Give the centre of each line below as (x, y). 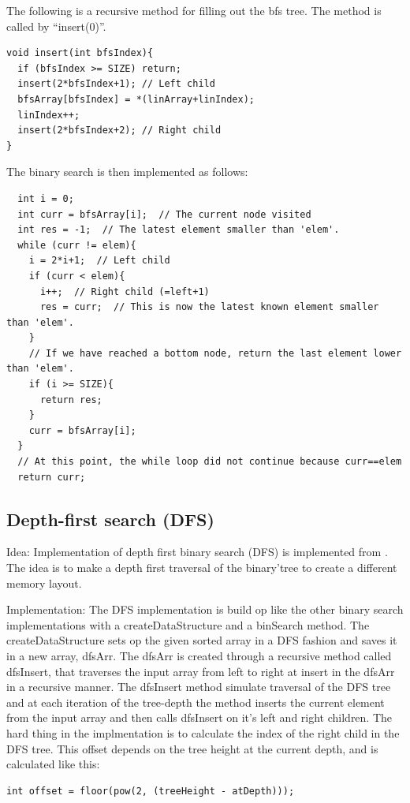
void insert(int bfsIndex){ (80, 53)
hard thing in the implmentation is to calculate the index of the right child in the (203, 732)
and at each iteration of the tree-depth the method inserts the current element (196, 702)
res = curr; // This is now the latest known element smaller (209, 307)
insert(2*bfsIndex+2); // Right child (119, 131)
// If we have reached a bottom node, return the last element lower (215, 353)
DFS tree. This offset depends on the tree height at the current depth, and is (192, 748)
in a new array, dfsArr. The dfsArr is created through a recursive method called (199, 655)
